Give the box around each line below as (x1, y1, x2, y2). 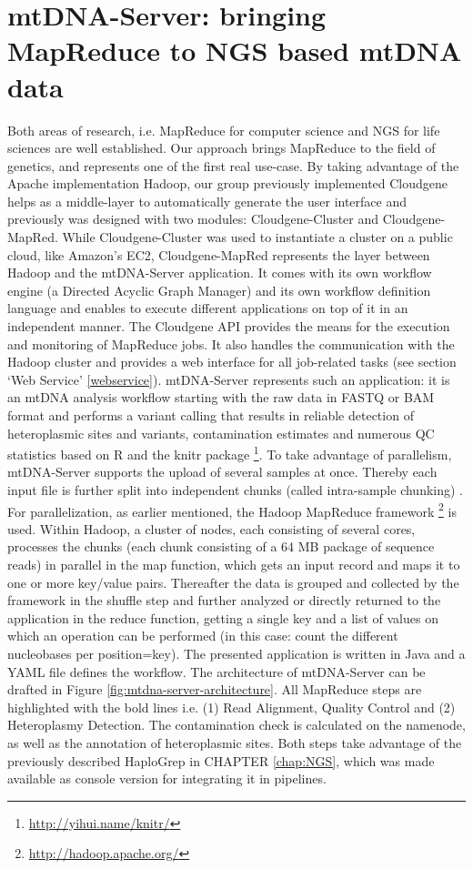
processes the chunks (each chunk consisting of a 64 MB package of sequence (7, 537, 435, 556)
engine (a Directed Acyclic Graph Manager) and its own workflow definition (7, 280, 431, 299)
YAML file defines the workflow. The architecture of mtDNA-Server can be (7, 662, 426, 681)
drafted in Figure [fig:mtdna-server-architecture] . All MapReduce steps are (7, 680, 422, 699)
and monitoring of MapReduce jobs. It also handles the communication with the (7, 334, 455, 353)
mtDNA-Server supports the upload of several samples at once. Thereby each (7, 462, 438, 481)
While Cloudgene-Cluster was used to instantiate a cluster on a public (62, 227, 453, 247)
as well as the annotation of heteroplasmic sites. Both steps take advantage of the (7, 733, 462, 752)
